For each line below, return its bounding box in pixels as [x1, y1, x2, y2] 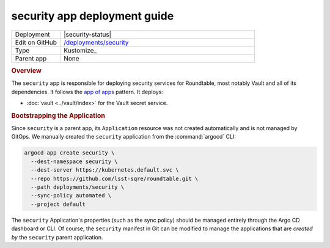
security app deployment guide [11, 9, 174, 23]
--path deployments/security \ [31, 183, 125, 191]
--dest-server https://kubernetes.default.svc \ [31, 167, 180, 173]
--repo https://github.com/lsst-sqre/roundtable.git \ [31, 175, 199, 182]
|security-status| [63, 30, 112, 38]
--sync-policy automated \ [31, 192, 112, 199]
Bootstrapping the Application [11, 111, 105, 120]
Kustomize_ [63, 46, 97, 54]
